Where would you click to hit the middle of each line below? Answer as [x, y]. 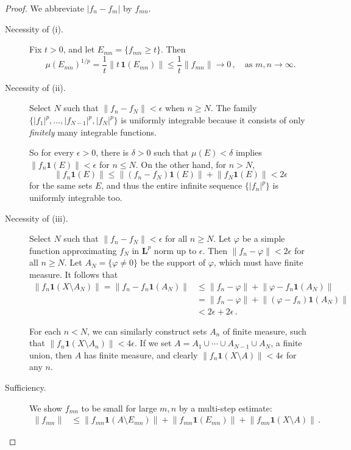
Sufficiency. [26, 387]
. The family [234, 108]
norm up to [175, 250]
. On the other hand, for [181, 164]
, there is [112, 152]
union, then [51, 354]
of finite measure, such [264, 331]
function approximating [73, 250]
